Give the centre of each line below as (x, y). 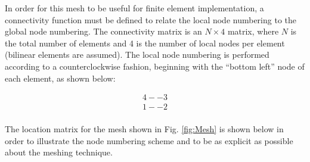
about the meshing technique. (59, 152)
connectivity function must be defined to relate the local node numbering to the (151, 19)
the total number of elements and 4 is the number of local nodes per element (145, 43)
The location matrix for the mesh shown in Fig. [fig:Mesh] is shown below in (144, 129)
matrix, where (253, 31)
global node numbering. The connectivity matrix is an (103, 31)
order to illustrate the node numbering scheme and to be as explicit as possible (149, 140)
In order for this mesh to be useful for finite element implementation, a (134, 8)
